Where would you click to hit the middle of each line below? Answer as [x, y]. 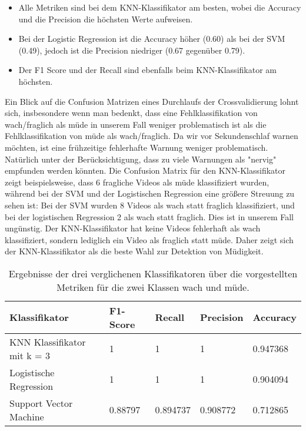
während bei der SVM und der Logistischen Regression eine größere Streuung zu [150, 193]
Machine [27, 416]
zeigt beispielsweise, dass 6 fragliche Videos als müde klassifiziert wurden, [137, 182]
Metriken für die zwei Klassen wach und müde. [153, 287]
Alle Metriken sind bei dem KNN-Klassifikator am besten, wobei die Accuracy [160, 7]
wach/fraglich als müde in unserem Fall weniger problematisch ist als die [136, 124]
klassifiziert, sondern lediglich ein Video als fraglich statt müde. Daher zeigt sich [149, 239]
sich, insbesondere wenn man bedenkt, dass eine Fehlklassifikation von [131, 113]
